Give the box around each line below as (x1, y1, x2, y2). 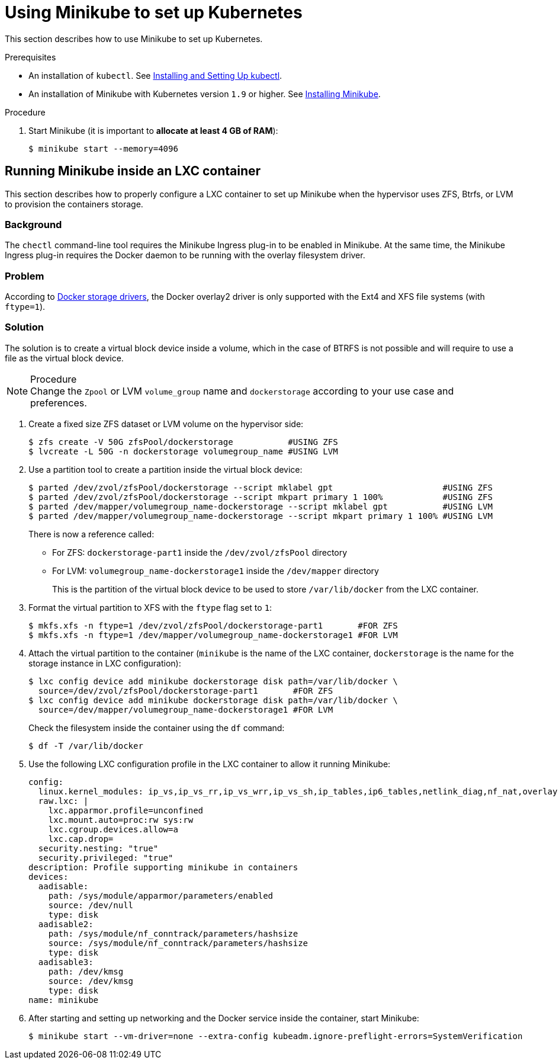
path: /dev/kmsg (48, 966, 124, 976)
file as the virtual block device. (5, 352, 124, 363)
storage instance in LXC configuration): (28, 658, 181, 668)
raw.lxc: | (38, 796, 89, 806)
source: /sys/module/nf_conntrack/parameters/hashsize (48, 938, 309, 948)
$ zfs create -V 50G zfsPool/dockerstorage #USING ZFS (28, 437, 338, 447)
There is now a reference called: (28, 528, 155, 539)
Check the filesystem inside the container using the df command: (28, 722, 285, 733)
